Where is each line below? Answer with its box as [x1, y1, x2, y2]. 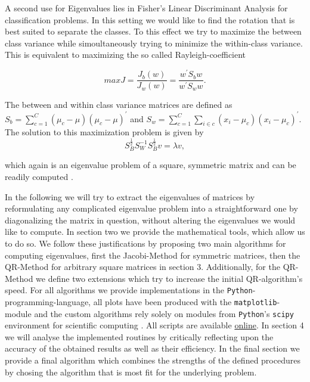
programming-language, [5, 295, 91, 308]
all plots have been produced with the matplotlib [93, 295, 277, 308]
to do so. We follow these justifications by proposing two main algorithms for [5, 237, 286, 249]
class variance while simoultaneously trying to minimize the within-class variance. [5, 36, 303, 49]
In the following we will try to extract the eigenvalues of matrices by [5, 190, 255, 203]
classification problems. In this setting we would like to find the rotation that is [5, 13, 295, 26]
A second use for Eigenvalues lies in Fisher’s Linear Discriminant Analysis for [5, 2, 288, 14]
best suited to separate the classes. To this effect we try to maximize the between [5, 25, 302, 38]
